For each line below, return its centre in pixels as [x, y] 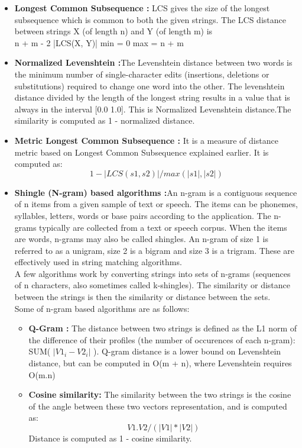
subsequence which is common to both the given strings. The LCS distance [150, 19]
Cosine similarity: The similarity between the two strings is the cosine [160, 394]
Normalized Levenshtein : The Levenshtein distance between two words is [153, 62]
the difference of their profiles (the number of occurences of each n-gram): [162, 339]
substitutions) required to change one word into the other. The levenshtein [150, 86]
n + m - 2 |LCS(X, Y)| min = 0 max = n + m [99, 42]
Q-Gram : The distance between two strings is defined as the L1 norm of [163, 328]
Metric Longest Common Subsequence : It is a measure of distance [146, 140]
